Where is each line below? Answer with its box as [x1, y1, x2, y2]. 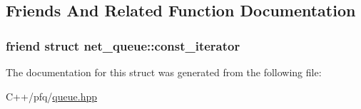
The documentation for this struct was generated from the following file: [6, 65, 322, 79]
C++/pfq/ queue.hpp [6, 88, 97, 103]
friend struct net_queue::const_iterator [6, 36, 240, 54]
